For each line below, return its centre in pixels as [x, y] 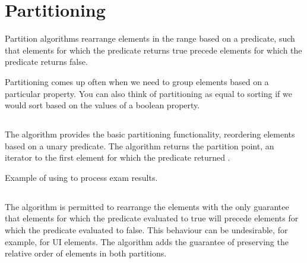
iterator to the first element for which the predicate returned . [118, 157]
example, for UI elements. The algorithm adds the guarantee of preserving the [147, 241]
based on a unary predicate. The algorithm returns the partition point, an [140, 145]
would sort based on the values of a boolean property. [102, 105]
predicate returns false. [46, 62]
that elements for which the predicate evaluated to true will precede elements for [152, 218]
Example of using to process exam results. [81, 177]
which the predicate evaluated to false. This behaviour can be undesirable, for [146, 230]
